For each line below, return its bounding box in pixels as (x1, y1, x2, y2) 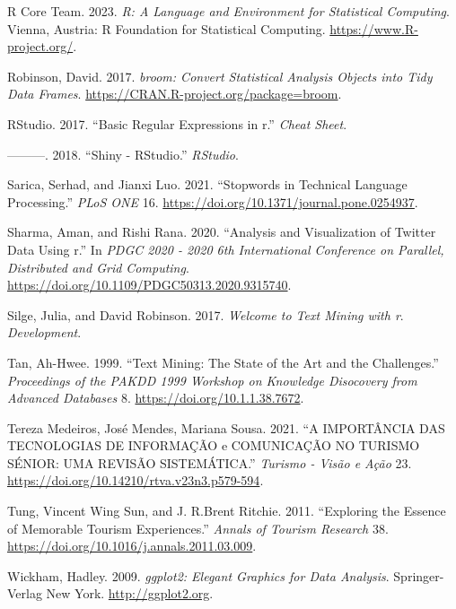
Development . (7, 323, 82, 342)
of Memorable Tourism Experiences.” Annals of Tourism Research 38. (7, 518, 389, 537)
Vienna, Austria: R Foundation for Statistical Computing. (7, 19, 326, 38)
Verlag (7, 584, 42, 603)
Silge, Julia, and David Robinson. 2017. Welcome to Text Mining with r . (7, 305, 404, 324)
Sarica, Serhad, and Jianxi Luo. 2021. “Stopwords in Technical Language (7, 175, 408, 194)
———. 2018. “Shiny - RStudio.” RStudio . (7, 144, 239, 163)
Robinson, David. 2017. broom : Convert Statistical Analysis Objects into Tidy (7, 66, 433, 85)
